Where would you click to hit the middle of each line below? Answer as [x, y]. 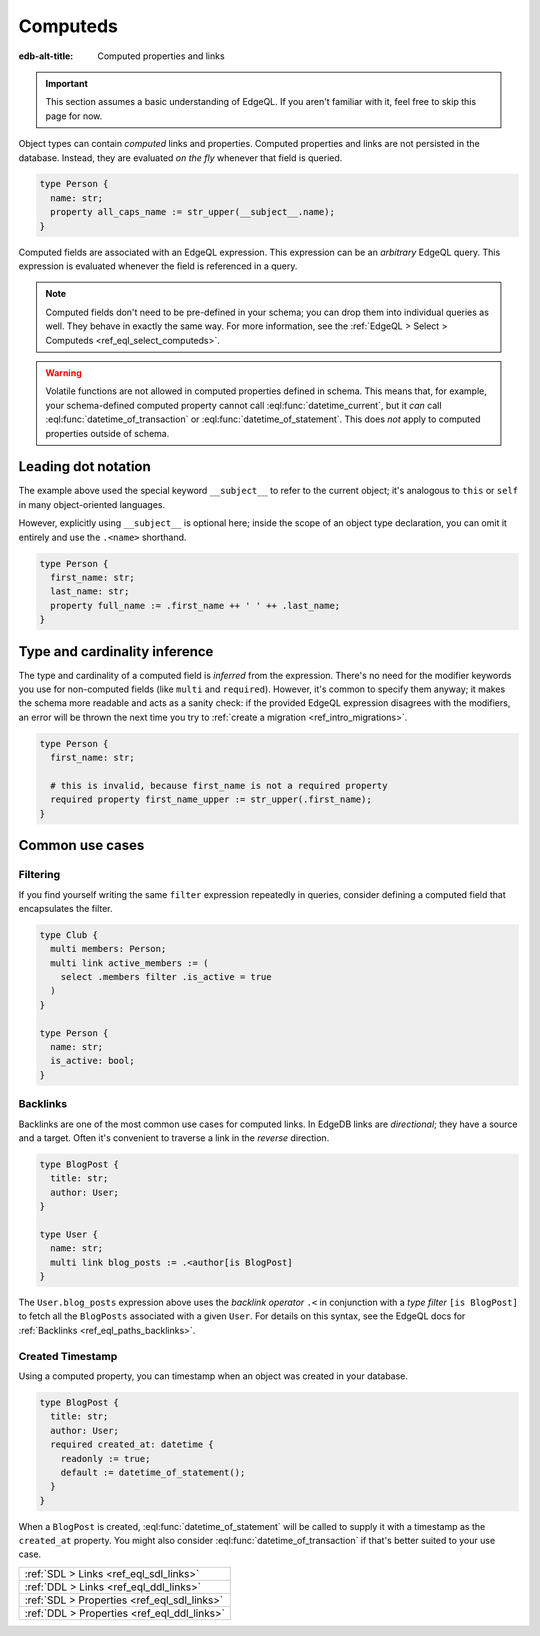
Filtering [39, 875]
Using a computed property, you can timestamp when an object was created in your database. [213, 1376]
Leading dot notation [85, 466]
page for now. [74, 116]
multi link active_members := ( [129, 963]
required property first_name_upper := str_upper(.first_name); [211, 799]
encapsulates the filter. [66, 908]
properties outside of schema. [107, 433]
